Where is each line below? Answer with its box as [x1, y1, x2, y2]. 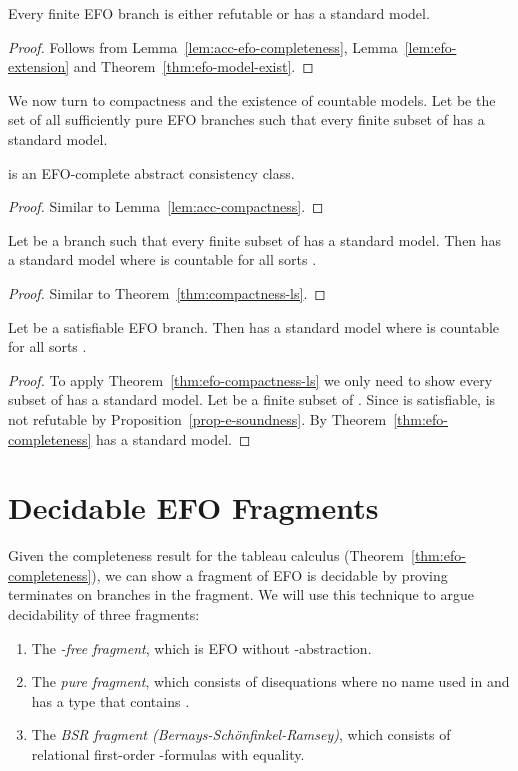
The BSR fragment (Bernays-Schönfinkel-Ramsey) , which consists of [31, 724, 451, 745]
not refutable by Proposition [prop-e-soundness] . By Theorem [8, 408, 387, 429]
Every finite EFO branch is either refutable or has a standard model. [8, 3, 430, 23]
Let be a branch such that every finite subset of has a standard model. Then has [8, 229, 502, 250]
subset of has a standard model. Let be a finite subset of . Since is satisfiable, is [8, 389, 496, 410]
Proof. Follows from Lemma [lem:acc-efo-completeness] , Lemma [8, 36, 398, 57]
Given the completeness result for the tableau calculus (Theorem [8, 545, 404, 566]
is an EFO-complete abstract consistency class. [8, 162, 295, 183]
